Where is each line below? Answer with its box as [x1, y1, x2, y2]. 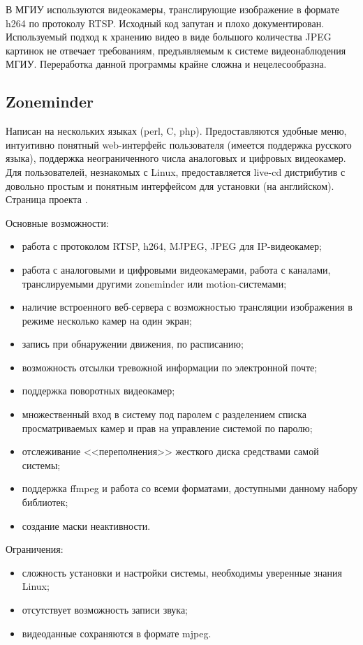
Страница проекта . [6, 192, 88, 207]
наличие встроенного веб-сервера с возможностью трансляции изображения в [22, 299, 353, 314]
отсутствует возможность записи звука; [22, 602, 188, 617]
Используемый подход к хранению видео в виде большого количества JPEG [6, 29, 332, 44]
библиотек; [22, 495, 68, 510]
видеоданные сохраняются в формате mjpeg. [22, 625, 212, 640]
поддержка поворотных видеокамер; [22, 383, 175, 398]
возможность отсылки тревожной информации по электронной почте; [22, 359, 318, 374]
